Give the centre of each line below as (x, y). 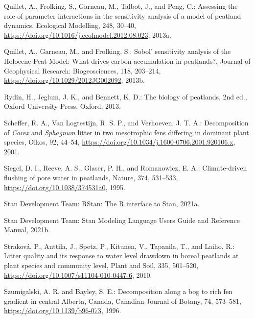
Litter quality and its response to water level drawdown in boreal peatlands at (121, 256)
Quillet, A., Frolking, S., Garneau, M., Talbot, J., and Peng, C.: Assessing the (121, 6)
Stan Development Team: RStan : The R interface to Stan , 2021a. (102, 204)
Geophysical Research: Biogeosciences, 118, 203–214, (82, 70)
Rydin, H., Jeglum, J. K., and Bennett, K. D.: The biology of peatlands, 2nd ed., (126, 96)
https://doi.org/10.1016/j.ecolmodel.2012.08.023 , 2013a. (88, 35)
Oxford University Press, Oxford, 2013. (63, 106)
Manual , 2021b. (27, 230)
